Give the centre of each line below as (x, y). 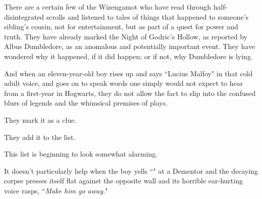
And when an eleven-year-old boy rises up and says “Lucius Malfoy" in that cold (128, 73)
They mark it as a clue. (40, 119)
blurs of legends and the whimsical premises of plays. (86, 103)
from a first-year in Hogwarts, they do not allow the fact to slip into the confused (130, 93)
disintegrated (24, 16)
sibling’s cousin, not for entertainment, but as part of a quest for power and (121, 27)
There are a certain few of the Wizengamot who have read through (108, 7)
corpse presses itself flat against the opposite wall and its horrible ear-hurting (123, 181)
